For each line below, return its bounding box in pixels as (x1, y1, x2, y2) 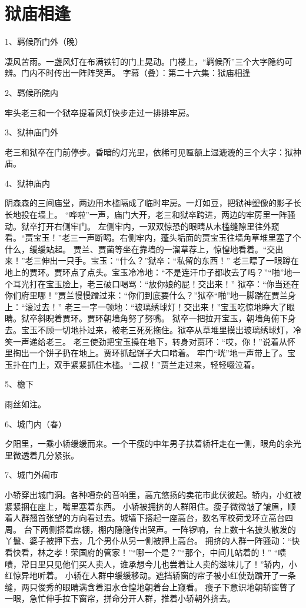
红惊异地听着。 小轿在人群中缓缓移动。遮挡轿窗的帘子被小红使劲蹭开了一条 (5, 569, 296, 582)
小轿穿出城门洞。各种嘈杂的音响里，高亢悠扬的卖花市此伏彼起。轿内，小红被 (5, 488, 301, 500)
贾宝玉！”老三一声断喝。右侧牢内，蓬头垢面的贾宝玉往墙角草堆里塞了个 (25, 231, 301, 244)
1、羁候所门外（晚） (5, 35, 83, 48)
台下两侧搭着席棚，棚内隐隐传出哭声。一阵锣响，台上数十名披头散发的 (24, 523, 296, 535)
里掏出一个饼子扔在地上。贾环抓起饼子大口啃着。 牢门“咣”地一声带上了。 (5, 347, 287, 359)
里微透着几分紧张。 (5, 448, 79, 461)
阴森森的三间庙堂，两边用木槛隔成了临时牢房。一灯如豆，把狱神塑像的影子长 (5, 197, 301, 209)
